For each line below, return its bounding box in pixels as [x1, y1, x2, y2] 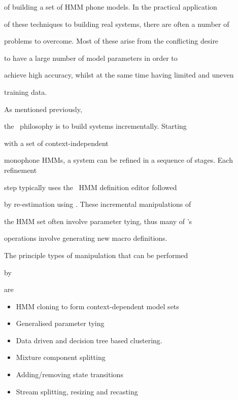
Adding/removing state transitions [16, 369, 123, 380]
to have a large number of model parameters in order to [4, 52, 178, 63]
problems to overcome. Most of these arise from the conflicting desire [4, 35, 219, 46]
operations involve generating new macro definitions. [4, 233, 167, 243]
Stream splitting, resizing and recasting [16, 386, 138, 396]
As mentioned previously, [4, 103, 82, 114]
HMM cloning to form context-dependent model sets [16, 301, 179, 311]
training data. [4, 86, 47, 97]
